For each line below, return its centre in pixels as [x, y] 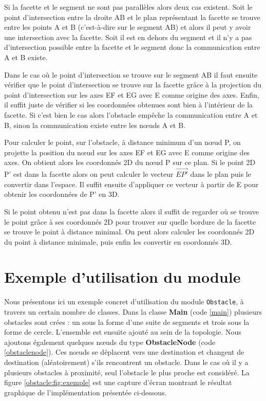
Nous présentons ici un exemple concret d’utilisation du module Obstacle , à [124, 302]
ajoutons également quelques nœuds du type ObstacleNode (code [110, 342]
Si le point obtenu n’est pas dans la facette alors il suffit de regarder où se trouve [132, 211]
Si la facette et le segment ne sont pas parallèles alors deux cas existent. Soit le [128, 7]
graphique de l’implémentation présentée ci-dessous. [85, 392]
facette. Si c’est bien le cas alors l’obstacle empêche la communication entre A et [131, 114]
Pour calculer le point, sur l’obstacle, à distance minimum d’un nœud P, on [122, 142]
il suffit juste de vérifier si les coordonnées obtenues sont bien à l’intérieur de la [129, 105]
